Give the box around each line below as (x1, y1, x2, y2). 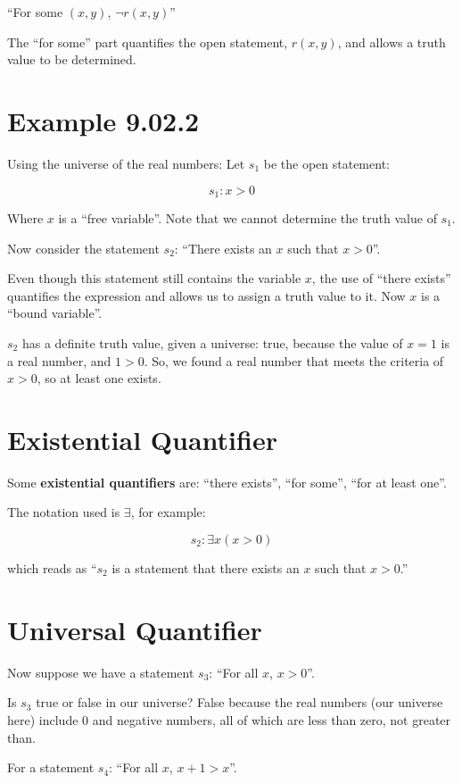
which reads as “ (7, 559, 97, 578)
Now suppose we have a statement (7, 662, 194, 681)
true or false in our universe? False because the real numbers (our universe (36, 693, 443, 712)
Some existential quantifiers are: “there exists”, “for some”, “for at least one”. (7, 472, 447, 491)
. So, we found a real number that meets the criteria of (144, 351, 444, 370)
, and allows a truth (337, 32, 446, 51)
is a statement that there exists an (111, 559, 300, 578)
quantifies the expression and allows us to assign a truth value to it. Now (7, 286, 406, 304)
